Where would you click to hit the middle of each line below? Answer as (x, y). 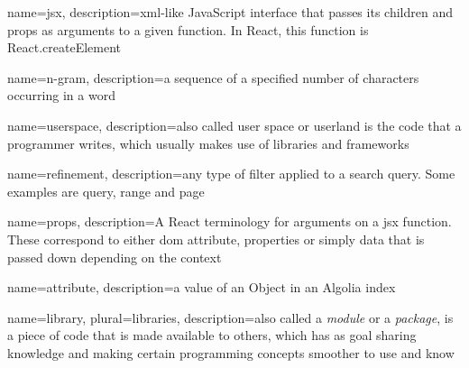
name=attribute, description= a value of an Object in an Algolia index (202, 287)
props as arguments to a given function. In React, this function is (188, 29)
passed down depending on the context (115, 257)
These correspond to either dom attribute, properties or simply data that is (216, 239)
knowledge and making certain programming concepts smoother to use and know (231, 352)
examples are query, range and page (106, 191)
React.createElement (64, 47)
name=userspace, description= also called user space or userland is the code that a (234, 125)
